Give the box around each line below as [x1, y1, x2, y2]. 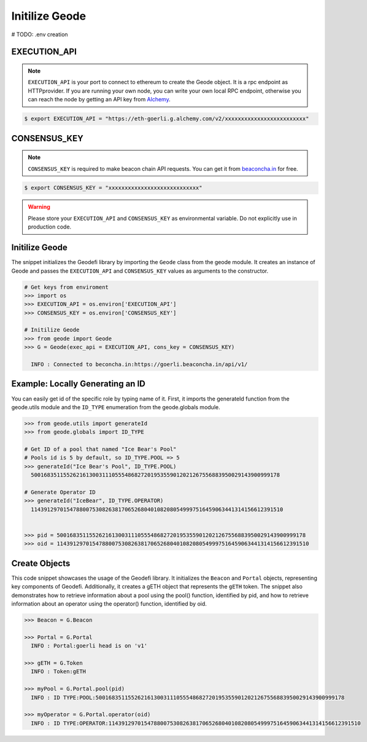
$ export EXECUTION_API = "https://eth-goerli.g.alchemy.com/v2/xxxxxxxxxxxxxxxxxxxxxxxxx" [24, 115, 309, 122]
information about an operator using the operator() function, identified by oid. [11, 600, 207, 607]
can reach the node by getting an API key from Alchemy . [28, 96, 171, 103]
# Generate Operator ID [24, 489, 96, 496]
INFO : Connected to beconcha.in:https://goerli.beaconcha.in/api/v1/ [31, 361, 248, 368]
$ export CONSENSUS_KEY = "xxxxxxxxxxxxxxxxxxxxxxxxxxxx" [24, 184, 203, 192]
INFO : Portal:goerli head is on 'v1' [31, 642, 147, 649]
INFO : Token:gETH [31, 668, 86, 675]
